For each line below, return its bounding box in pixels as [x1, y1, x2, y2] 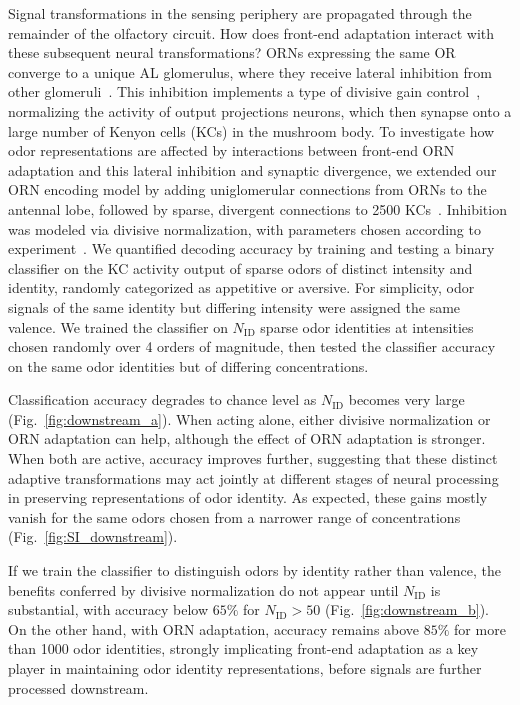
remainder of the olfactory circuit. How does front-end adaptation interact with [8, 22, 495, 43]
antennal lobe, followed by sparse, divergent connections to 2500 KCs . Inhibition [8, 198, 507, 219]
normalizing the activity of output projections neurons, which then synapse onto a [8, 100, 512, 121]
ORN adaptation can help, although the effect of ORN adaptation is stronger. [8, 428, 486, 449]
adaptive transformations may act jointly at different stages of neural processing [8, 467, 499, 488]
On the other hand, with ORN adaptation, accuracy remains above [8, 618, 420, 639]
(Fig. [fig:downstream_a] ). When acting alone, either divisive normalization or [8, 408, 491, 429]
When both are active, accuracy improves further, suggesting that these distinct [8, 448, 498, 469]
